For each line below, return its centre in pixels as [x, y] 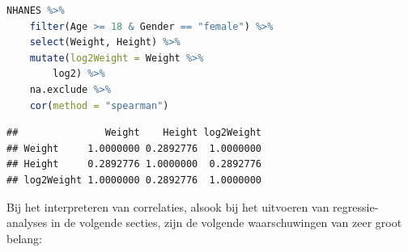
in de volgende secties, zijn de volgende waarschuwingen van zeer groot [226, 223]
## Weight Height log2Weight [134, 133]
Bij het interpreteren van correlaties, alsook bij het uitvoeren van [168, 206]
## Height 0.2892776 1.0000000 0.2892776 [134, 164]
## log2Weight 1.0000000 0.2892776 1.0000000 [134, 180]
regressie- [356, 206]
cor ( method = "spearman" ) [99, 105]
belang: [24, 238]
